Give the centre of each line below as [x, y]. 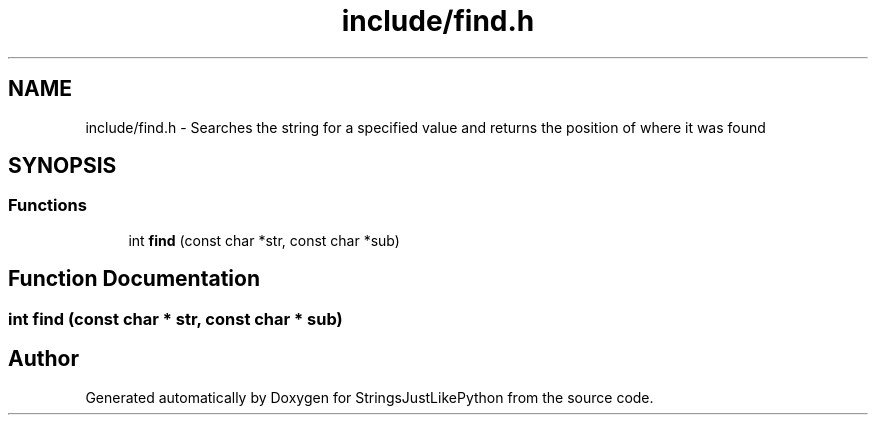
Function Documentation [134, 279]
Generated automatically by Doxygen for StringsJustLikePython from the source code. [369, 397]
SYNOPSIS [62, 166]
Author [43, 359]
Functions [47, 205]
